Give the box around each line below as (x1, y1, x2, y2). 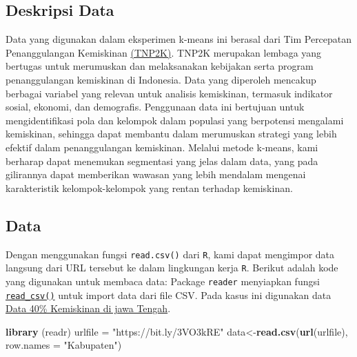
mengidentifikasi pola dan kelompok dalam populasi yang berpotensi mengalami (6, 113, 344, 127)
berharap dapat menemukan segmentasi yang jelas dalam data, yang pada (6, 153, 318, 168)
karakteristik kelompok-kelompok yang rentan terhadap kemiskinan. (6, 180, 293, 195)
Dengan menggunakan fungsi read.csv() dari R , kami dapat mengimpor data (6, 247, 335, 261)
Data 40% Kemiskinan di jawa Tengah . (6, 301, 171, 316)
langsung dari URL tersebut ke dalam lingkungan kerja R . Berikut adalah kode (6, 260, 338, 275)
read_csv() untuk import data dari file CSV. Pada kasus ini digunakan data (6, 287, 331, 302)
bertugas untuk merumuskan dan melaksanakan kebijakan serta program (6, 59, 314, 73)
